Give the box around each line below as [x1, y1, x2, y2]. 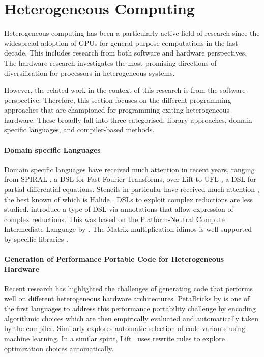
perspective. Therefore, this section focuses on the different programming [4, 94, 231, 105]
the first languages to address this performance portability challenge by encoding [4, 303, 256, 314]
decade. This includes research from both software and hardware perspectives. [4, 47, 247, 58]
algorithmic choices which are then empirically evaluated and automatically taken [4, 313, 258, 323]
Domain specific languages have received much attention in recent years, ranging [4, 163, 255, 174]
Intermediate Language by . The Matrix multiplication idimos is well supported [4, 224, 252, 234]
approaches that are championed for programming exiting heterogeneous [4, 104, 229, 115]
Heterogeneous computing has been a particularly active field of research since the [4, 28, 260, 38]
